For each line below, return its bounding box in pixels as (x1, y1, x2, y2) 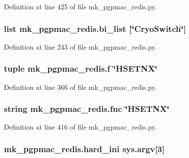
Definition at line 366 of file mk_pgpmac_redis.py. (4, 81, 157, 92)
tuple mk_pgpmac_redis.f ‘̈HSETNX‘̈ (4, 62, 158, 75)
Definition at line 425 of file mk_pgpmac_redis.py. (4, 1, 157, 11)
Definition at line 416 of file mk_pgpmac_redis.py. (4, 122, 157, 132)
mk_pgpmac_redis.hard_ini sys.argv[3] (4, 142, 165, 155)
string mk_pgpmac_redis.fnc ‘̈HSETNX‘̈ (4, 103, 169, 115)
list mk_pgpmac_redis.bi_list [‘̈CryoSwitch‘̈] (4, 22, 186, 34)
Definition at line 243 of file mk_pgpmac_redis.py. (4, 41, 157, 52)
